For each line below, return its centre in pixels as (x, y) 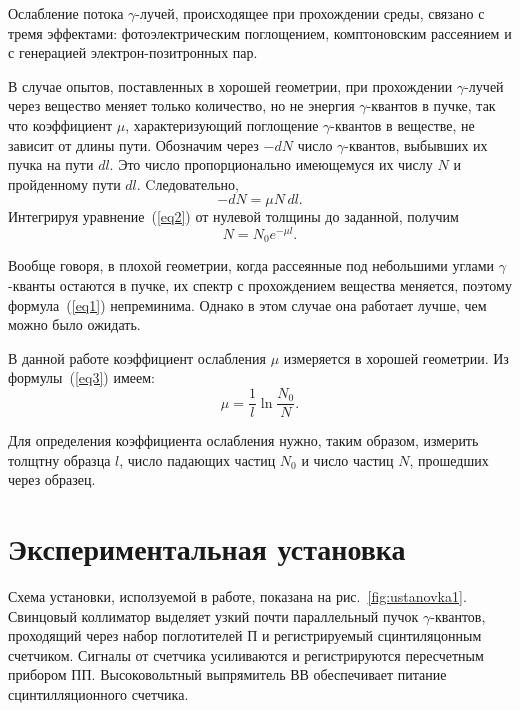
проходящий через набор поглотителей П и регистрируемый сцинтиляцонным (245, 635)
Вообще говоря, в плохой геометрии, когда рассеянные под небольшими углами (251, 265)
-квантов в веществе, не (402, 124)
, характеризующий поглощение (222, 124)
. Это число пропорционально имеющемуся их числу (271, 164)
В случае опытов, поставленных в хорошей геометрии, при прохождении (230, 85)
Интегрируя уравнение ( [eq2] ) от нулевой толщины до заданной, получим (233, 216)
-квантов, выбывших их (416, 144)
